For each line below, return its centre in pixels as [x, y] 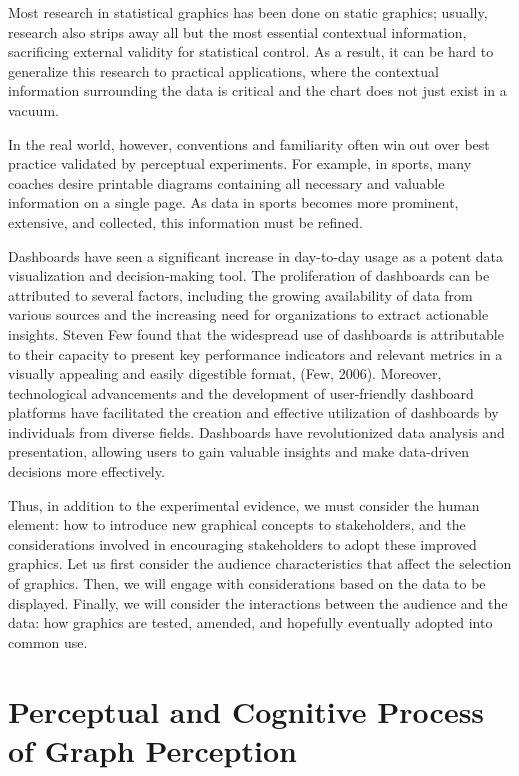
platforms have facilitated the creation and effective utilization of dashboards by [253, 412]
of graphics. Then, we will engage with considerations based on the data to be [247, 583]
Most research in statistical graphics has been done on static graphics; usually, [248, 12]
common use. [48, 641]
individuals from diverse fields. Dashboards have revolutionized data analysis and [256, 431]
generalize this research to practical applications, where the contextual [223, 70]
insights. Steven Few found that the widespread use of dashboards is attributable [256, 333]
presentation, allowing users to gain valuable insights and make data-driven [238, 451]
